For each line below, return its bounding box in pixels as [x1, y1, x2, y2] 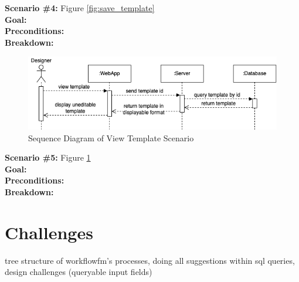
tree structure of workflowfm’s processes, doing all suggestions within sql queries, [5, 254, 295, 266]
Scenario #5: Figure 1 [5, 151, 91, 164]
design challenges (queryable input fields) [5, 266, 152, 278]
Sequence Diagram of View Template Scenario [28, 131, 194, 144]
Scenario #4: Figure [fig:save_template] [5, 2, 155, 13]
